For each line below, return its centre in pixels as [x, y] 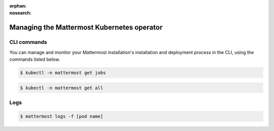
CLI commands [28, 42]
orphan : [18, 6]
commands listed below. [35, 59]
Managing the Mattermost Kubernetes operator [86, 28]
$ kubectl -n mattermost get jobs [63, 73]
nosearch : [20, 13]
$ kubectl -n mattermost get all [62, 88]
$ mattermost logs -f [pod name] [62, 116]
